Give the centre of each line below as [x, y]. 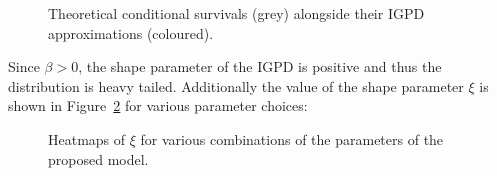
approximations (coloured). [131, 32]
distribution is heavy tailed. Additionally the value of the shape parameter [236, 85]
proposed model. [98, 158]
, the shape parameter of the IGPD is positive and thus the [260, 66]
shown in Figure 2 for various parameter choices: [158, 105]
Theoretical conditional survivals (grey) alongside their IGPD [236, 13]
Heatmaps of [87, 138]
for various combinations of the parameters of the [292, 138]
